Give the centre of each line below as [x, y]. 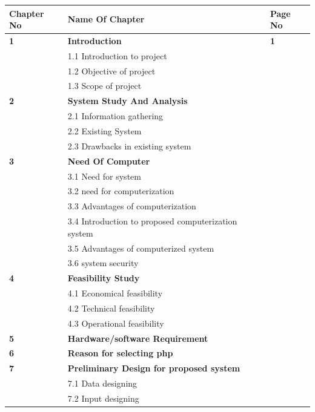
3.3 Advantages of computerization [132, 206]
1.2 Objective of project [111, 70]
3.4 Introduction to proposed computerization [152, 221]
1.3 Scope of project [104, 86]
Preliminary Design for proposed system [154, 368]
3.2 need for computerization [121, 191]
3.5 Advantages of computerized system [141, 248]
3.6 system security [103, 263]
